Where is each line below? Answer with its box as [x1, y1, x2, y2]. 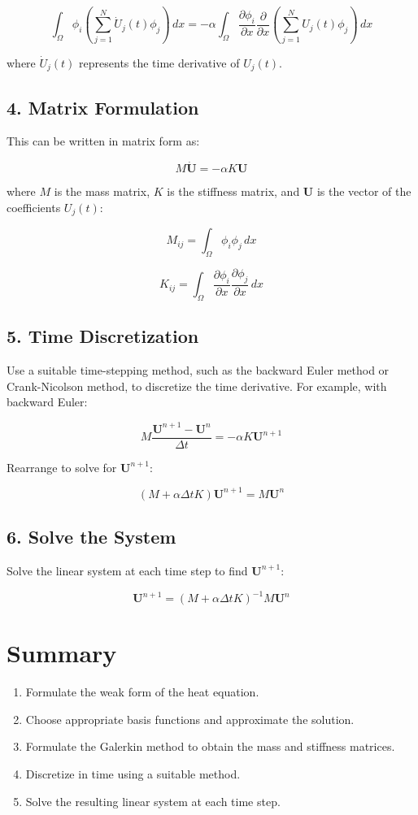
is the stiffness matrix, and [167, 183, 300, 200]
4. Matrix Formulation [7, 94, 199, 119]
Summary [7, 636, 117, 670]
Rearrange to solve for [7, 458, 117, 475]
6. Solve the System [7, 524, 176, 549]
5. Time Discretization [7, 323, 199, 349]
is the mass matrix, [54, 183, 150, 200]
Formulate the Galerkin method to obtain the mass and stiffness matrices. [25, 738, 395, 755]
